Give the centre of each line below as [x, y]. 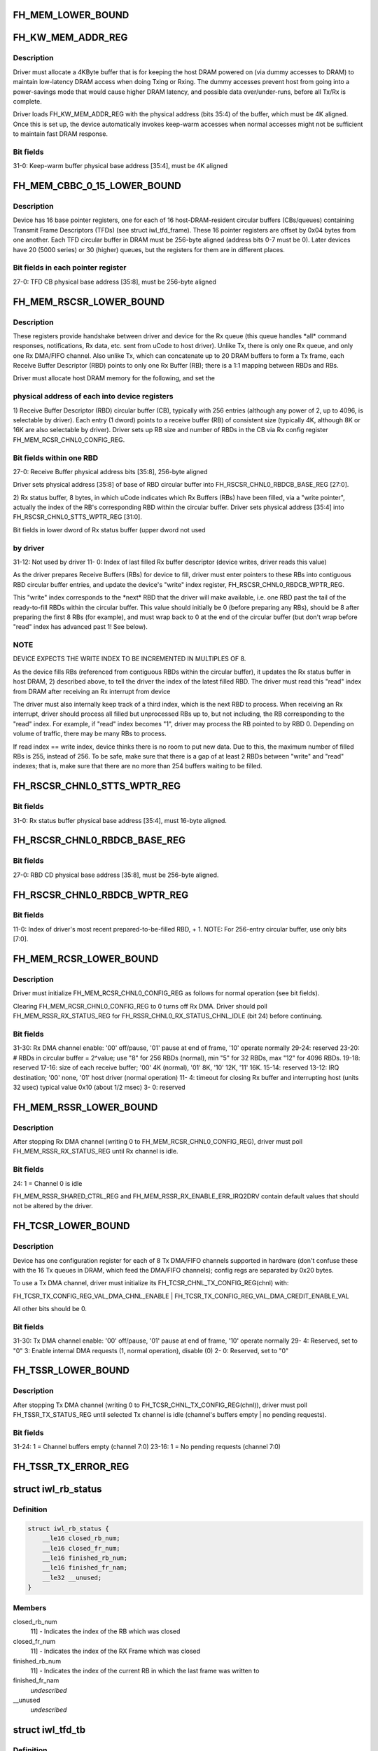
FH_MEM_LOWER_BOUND [71, 15]
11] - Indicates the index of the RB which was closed [105, 1631]
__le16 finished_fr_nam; [85, 1568]
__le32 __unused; [72, 1577]
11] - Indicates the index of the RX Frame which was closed [115, 1651]
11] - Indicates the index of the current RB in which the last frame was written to [145, 1670]
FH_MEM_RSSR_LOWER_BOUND [85, 1107]
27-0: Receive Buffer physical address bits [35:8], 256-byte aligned [110, 471]
